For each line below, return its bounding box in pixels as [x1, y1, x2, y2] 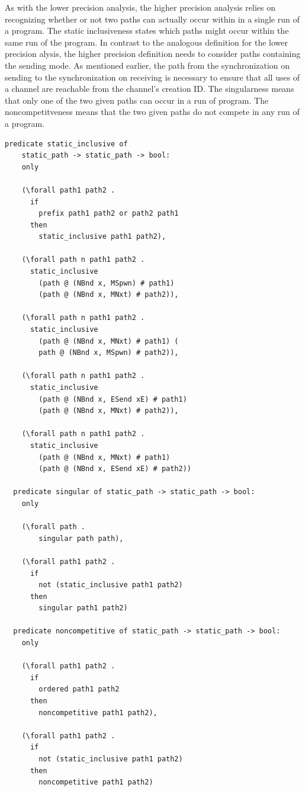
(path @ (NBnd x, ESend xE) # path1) [38, 395, 187, 403]
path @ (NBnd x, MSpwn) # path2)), [38, 348, 179, 357]
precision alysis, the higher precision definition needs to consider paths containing [5, 47, 301, 60]
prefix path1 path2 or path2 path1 [38, 209, 179, 218]
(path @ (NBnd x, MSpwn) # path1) [38, 278, 175, 287]
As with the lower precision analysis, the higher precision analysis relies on [5, 1, 275, 13]
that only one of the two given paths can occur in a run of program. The [5, 94, 269, 106]
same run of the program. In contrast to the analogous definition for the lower [5, 36, 288, 48]
